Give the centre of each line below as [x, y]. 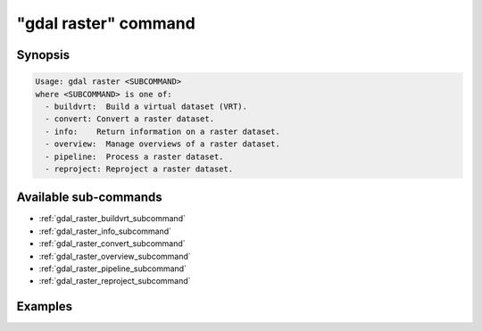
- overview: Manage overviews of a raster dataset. [162, 144]
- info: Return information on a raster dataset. [162, 131]
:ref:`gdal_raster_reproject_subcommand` [115, 281]
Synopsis [43, 55]
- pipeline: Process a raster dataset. [134, 157]
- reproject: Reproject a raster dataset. [139, 169]
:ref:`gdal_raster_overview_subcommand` [115, 256]
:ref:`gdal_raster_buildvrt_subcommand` [112, 219]
